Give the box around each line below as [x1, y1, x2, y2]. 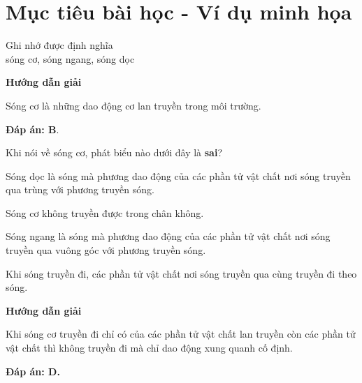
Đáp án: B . [6, 121, 59, 136]
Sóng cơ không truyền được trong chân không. [6, 205, 204, 220]
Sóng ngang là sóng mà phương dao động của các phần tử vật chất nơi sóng [6, 229, 331, 243]
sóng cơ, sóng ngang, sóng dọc [6, 51, 135, 66]
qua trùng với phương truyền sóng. [6, 182, 154, 197]
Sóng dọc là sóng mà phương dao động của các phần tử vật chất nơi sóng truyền [6, 168, 351, 183]
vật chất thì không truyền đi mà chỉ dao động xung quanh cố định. [6, 340, 293, 355]
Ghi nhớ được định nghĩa [6, 38, 113, 52]
